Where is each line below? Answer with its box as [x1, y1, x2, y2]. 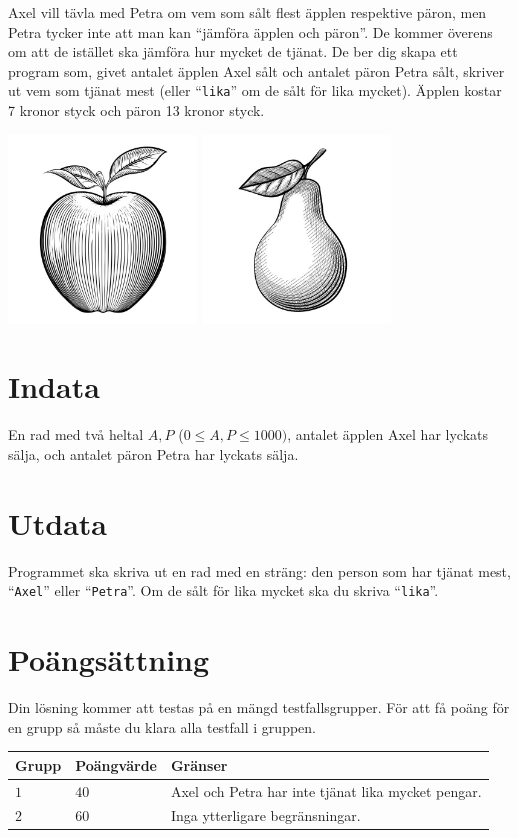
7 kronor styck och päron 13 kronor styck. [8, 100, 265, 121]
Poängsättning [8, 639, 210, 680]
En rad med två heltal [8, 424, 144, 445]
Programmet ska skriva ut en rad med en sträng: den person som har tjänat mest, [8, 560, 511, 581]
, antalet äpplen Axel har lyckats [287, 424, 488, 445]
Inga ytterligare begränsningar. [170, 805, 361, 826]
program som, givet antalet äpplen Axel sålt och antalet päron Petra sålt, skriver [8, 60, 505, 81]
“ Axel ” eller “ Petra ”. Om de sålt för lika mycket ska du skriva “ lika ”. [8, 580, 439, 601]
